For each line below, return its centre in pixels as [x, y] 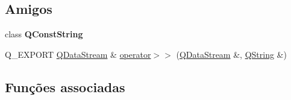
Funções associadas [65, 86]
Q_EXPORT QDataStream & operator [78, 54]
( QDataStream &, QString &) [231, 54]
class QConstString [44, 34]
